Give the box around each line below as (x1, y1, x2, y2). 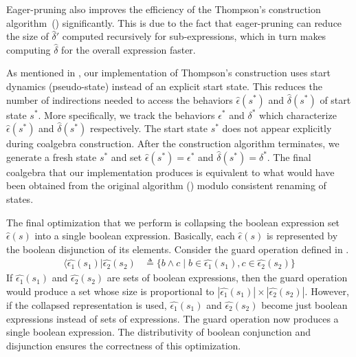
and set (111, 149, 142, 164)
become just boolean (261, 297, 348, 312)
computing (6, 42, 51, 56)
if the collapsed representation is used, (6, 297, 167, 312)
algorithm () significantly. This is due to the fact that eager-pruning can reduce (6, 15, 342, 30)
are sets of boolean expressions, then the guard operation (107, 270, 348, 285)
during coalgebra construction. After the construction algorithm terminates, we (6, 136, 340, 151)
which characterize (259, 107, 337, 122)
